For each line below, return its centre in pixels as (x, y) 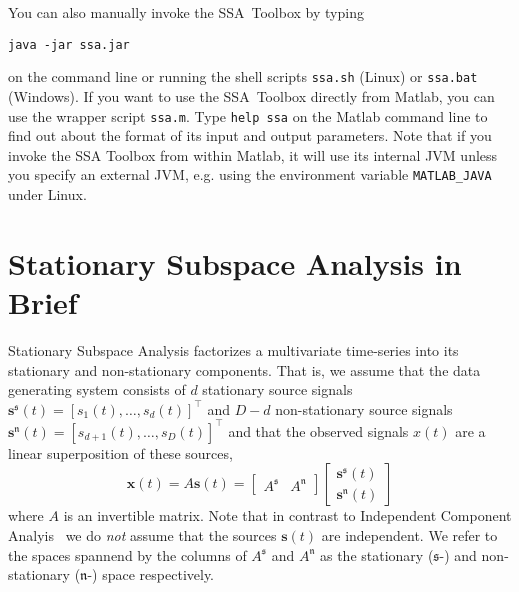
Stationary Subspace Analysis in (235, 262)
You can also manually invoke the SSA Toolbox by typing (186, 12)
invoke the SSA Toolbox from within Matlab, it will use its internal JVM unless (253, 154)
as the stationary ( (376, 554)
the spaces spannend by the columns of (127, 554)
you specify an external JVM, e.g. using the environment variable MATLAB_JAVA (250, 174)
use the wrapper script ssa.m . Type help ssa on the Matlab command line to (248, 115)
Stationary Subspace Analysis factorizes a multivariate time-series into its (233, 349)
